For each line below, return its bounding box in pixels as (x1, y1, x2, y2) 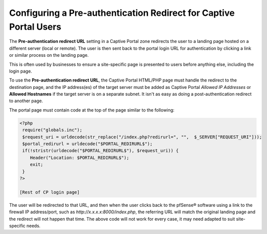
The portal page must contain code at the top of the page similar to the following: (9, 107, 175, 113)
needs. (26, 223, 41, 229)
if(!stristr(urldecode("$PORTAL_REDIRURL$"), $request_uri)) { (22, 148, 179, 154)
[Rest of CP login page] (19, 189, 80, 195)
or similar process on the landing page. (9, 52, 89, 58)
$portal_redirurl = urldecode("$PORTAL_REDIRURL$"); (22, 141, 153, 147)
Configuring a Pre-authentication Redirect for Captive (9, 7, 235, 18)
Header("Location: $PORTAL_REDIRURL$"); (30, 155, 130, 160)
